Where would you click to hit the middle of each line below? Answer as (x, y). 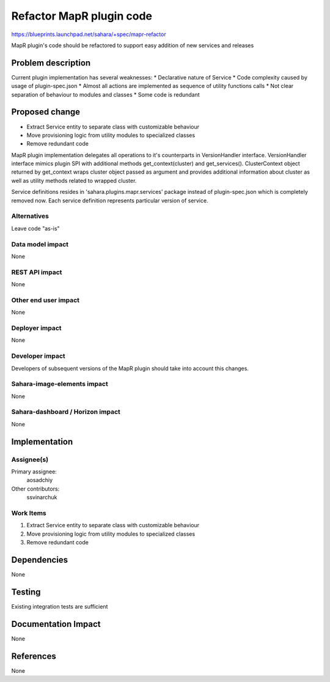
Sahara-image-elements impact (60, 384)
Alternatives (30, 216)
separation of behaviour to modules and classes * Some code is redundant (105, 94)
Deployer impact (36, 328)
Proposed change (46, 112)
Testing (26, 592)
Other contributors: (35, 489)
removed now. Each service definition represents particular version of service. (110, 200)
